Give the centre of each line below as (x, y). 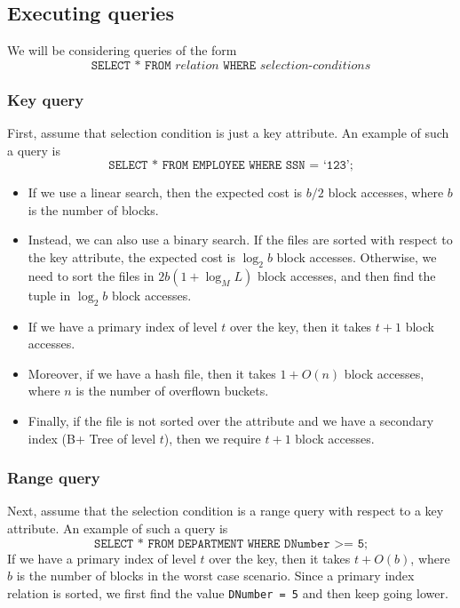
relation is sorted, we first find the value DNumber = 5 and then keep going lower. (228, 592)
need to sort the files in (91, 275)
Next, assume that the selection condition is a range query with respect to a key (226, 511)
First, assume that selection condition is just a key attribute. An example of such (228, 133)
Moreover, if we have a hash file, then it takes (152, 373)
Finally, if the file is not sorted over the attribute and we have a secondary (231, 420)
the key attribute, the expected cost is (131, 256)
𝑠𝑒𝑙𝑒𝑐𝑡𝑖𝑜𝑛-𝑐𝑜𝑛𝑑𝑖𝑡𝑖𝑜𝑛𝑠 (315, 65)
